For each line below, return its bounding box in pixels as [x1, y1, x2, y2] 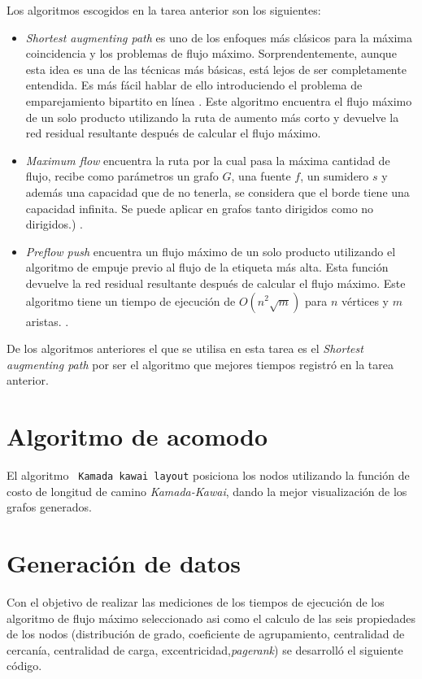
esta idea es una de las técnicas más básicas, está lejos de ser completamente [25, 60, 407, 77]
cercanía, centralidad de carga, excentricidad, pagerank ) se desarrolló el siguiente [7, 641, 403, 658]
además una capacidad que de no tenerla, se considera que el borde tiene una [25, 183, 410, 200]
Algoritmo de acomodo [7, 420, 268, 453]
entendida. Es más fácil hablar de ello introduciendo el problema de [25, 76, 363, 94]
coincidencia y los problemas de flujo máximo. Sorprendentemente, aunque [25, 45, 397, 62]
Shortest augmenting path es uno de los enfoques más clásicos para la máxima [25, 28, 412, 46]
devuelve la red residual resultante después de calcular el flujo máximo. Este [25, 274, 406, 291]
